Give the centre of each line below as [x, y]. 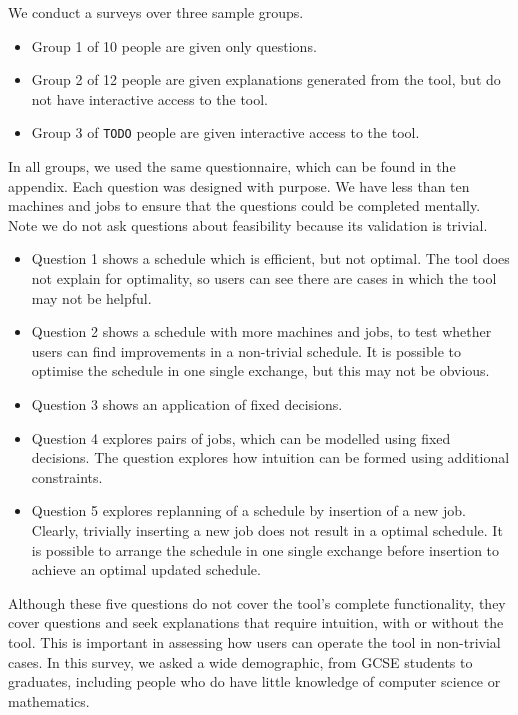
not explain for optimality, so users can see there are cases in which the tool [264, 278]
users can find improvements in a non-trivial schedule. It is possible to [246, 350]
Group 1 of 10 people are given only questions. [174, 45]
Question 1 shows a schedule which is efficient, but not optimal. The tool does [270, 258]
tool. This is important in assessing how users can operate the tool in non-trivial [254, 641]
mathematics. [49, 700]
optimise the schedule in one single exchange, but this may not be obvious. [260, 370]
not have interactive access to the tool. [150, 98]
